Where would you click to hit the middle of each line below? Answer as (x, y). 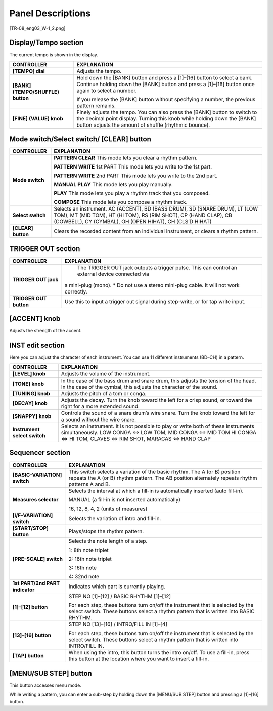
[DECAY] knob (30, 403)
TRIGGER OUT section (45, 249)
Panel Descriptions (50, 13)
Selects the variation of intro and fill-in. (115, 519)
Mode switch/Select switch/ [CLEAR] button (80, 139)
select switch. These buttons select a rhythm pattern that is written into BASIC (162, 611)
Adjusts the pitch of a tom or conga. (104, 393)
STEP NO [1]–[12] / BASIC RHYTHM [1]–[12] (120, 596)
